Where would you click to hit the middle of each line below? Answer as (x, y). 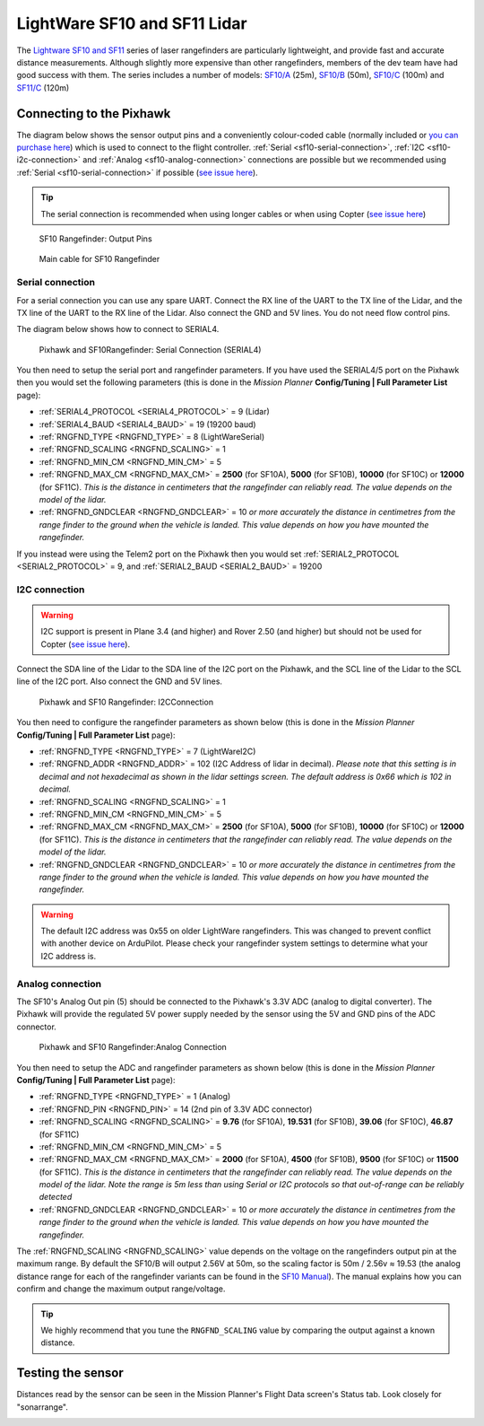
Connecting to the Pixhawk (94, 114)
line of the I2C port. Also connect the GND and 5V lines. (120, 681)
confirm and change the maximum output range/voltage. (121, 1289)
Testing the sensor (70, 1373)
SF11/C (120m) (43, 87)
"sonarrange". (43, 1407)
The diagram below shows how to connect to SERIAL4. (118, 329)
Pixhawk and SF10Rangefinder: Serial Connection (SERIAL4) (150, 349)
